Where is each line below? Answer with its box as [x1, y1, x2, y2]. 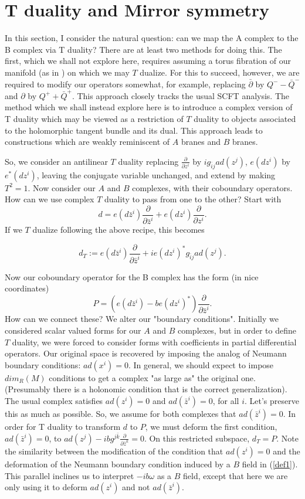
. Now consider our [28, 181, 96, 194]
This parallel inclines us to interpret [5, 469, 134, 481]
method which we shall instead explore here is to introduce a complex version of [5, 101, 293, 113]
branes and [181, 135, 221, 148]
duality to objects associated [194, 113, 296, 124]
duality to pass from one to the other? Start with [104, 193, 282, 205]
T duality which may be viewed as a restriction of [5, 113, 184, 124]
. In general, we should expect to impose [128, 358, 274, 371]
